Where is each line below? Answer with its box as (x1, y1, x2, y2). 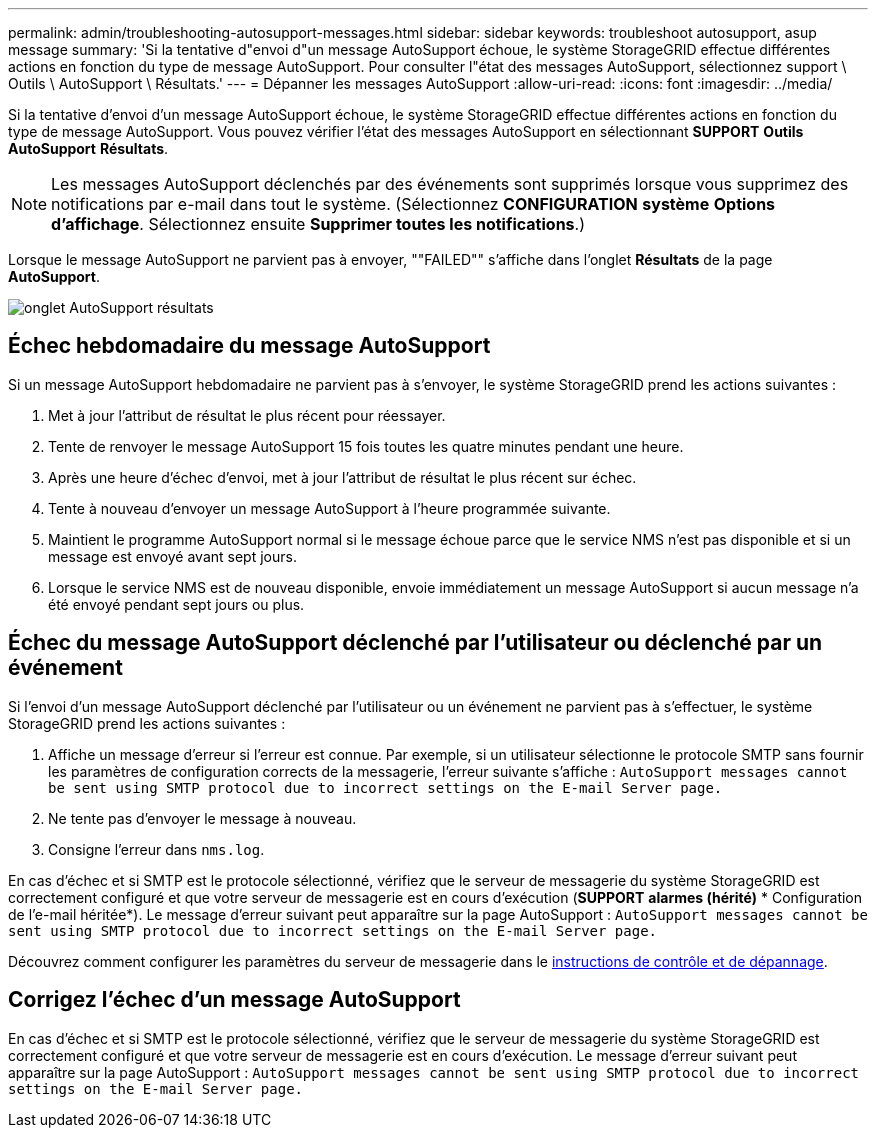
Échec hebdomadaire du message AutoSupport (8, 333, 491, 359)
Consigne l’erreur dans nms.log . (48, 840, 265, 858)
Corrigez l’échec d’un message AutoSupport (8, 987, 461, 1013)
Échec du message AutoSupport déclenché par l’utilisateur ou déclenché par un (8, 630, 823, 656)
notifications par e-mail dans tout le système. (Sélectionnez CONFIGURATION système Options (51, 194, 776, 214)
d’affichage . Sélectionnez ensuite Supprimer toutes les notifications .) (51, 214, 585, 234)
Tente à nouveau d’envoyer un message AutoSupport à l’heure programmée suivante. (48, 499, 611, 517)
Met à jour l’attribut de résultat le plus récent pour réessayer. (48, 406, 446, 424)
